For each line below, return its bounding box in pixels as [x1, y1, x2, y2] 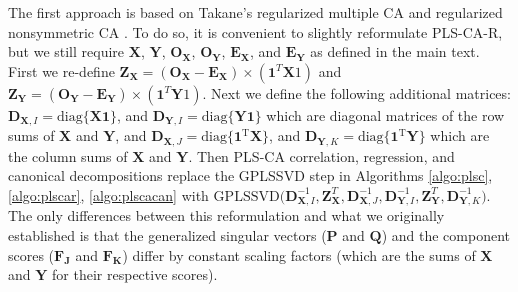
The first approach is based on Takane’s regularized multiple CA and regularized [8, 2, 503, 22]
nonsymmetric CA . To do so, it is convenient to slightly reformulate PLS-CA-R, [8, 21, 503, 42]
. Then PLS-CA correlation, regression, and [188, 145, 455, 166]
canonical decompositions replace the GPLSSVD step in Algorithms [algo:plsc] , [8, 165, 493, 186]
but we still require [8, 41, 125, 62]
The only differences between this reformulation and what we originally [8, 205, 445, 226]
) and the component [381, 224, 510, 245]
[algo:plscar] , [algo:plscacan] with [8, 184, 209, 205]
